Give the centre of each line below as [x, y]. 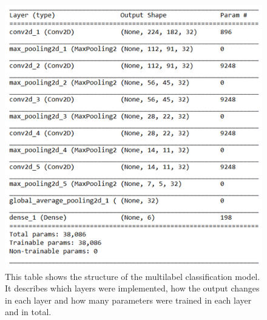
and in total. [28, 312]
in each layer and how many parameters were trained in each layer [128, 300]
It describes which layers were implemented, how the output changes [132, 288]
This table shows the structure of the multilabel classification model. [133, 276]
